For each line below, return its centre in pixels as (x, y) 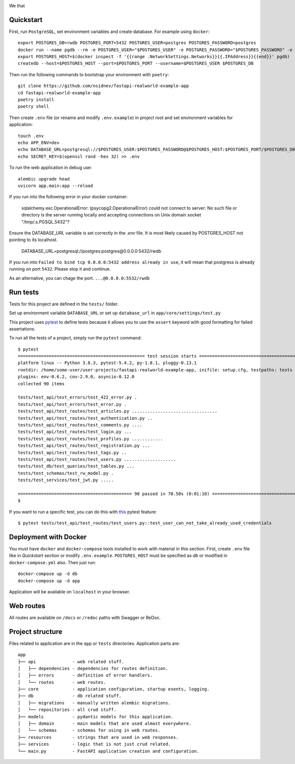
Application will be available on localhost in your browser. (70, 592)
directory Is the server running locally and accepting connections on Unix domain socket (111, 215)
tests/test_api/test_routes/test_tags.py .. (73, 452)
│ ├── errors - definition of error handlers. (85, 675)
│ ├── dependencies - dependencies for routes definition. (93, 668)
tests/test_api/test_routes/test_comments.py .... (80, 425)
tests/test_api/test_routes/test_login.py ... (75, 432)
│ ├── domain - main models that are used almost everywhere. (105, 724)
